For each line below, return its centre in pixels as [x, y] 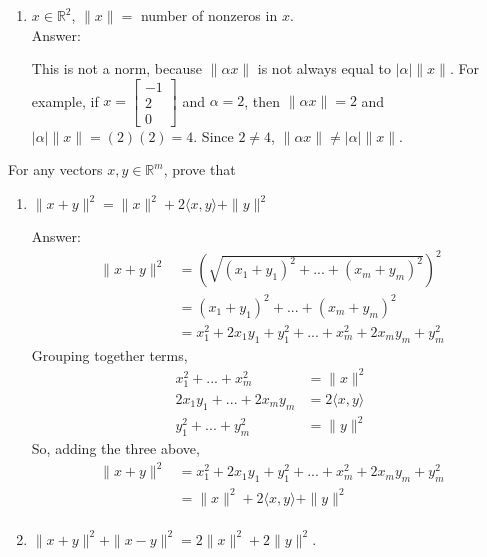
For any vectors [55, 169]
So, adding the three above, [115, 448]
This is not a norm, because [116, 68]
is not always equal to [324, 68]
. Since [213, 135]
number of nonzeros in [209, 15]
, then [262, 100]
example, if [65, 100]
